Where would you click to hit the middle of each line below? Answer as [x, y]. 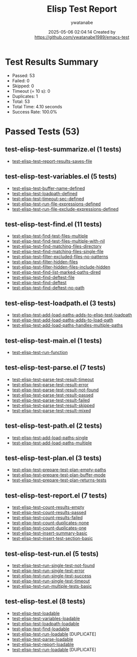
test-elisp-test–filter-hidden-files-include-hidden [61, 267]
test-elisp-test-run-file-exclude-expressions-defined [65, 209]
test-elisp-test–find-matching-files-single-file [58, 252]
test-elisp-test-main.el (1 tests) [54, 341]
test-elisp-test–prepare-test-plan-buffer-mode [59, 475]
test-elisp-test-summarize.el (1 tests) [63, 149]
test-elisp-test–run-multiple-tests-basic [52, 586]
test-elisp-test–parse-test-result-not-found [55, 390]
